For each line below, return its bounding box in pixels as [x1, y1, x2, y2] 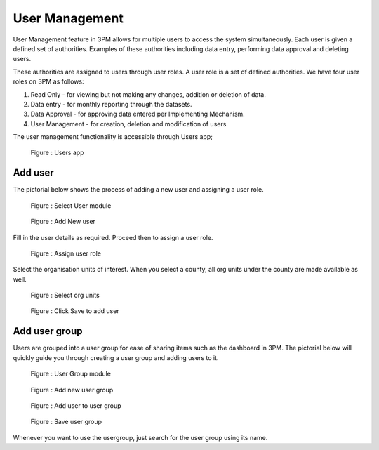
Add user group [13, 325, 84, 337]
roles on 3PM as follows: [13, 77, 84, 86]
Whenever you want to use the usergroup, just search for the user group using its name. [13, 433, 268, 442]
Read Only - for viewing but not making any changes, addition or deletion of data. [30, 90, 266, 98]
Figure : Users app [30, 148, 84, 157]
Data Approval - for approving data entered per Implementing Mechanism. [30, 110, 245, 119]
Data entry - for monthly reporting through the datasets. [30, 100, 192, 108]
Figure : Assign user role [30, 249, 102, 258]
